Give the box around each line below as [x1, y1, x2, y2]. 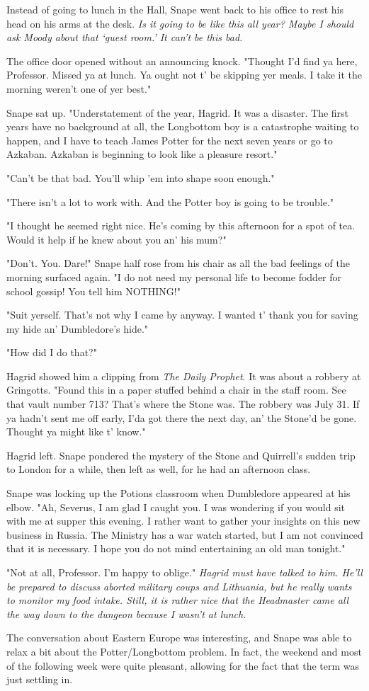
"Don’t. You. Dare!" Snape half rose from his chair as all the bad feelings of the [6, 256, 351, 270]
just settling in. [6, 672, 73, 687]
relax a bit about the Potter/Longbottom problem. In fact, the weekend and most [6, 644, 362, 658]
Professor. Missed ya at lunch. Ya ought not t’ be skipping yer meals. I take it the [6, 67, 363, 82]
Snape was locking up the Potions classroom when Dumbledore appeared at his [6, 486, 351, 501]
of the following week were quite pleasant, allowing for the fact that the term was [6, 658, 360, 673]
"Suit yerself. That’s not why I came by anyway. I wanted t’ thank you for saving [6, 307, 358, 322]
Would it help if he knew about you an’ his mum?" [6, 232, 227, 246]
